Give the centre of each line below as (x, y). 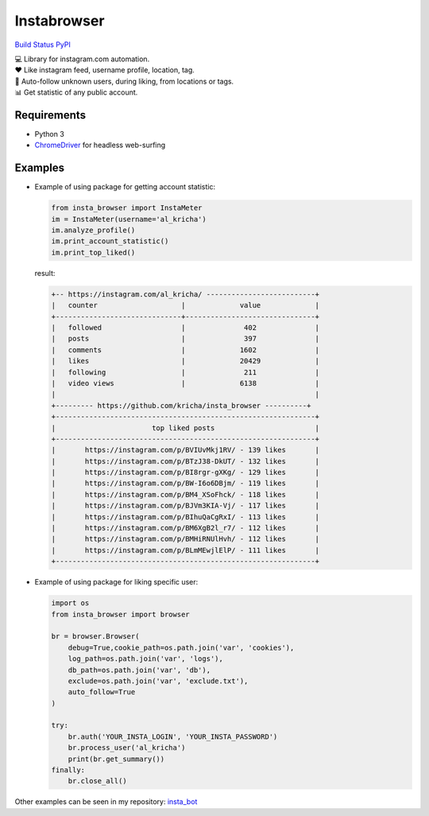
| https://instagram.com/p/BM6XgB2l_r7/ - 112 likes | (186, 528)
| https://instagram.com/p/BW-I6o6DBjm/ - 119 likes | (186, 484)
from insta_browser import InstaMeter (127, 208)
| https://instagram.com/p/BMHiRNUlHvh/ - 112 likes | (186, 539)
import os (70, 603)
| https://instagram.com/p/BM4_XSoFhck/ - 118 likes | (186, 494)
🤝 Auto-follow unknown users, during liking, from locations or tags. (124, 81)
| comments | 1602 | (186, 350)
